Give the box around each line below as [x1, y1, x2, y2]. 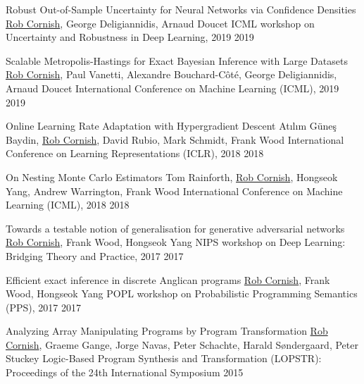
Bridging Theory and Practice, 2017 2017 [6, 248, 184, 263]
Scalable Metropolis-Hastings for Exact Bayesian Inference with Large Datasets [6, 53, 348, 68]
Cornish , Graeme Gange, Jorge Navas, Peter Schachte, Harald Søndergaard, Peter [6, 337, 358, 352]
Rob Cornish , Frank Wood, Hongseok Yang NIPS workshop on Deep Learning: [6, 235, 346, 249]
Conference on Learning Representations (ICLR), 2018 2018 [6, 146, 264, 161]
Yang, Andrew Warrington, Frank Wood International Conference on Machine [6, 183, 343, 198]
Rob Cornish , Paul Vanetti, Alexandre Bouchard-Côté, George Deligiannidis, [6, 67, 337, 82]
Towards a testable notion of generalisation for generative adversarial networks [6, 221, 345, 235]
